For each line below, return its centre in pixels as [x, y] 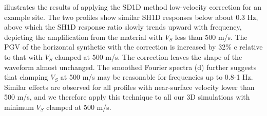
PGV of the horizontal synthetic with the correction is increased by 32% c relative [133, 47]
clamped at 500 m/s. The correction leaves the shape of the [148, 56]
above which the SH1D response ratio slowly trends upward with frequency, [123, 27]
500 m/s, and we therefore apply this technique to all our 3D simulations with [127, 97]
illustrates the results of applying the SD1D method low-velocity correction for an [133, 7]
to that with [23, 56]
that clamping [26, 77]
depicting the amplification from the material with [83, 37]
